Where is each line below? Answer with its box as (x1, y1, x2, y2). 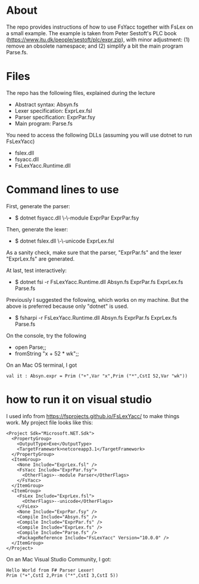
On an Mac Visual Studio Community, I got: (6, 555, 111, 563)
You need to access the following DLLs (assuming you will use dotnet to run (6, 131, 192, 138)
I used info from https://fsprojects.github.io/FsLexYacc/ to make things (6, 412, 180, 419)
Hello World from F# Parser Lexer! (6, 567, 95, 573)
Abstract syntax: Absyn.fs (14, 101, 79, 108)
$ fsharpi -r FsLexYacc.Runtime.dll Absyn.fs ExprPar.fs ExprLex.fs (14, 314, 178, 321)
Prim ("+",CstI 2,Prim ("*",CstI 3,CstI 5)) (6, 572, 119, 579)
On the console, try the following (6, 332, 86, 339)
